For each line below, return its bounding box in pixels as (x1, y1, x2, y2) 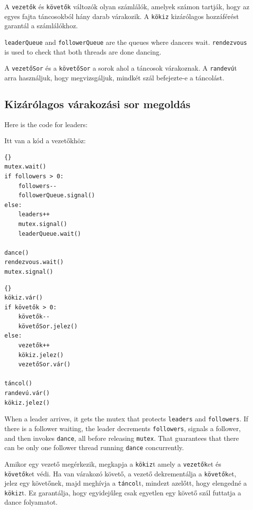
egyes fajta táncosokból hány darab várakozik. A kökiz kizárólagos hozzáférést (4, 11, 239, 21)
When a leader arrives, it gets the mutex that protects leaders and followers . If (4, 414, 249, 424)
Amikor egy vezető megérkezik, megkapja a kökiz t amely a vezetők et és (4, 458, 221, 469)
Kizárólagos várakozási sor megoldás (4, 96, 191, 111)
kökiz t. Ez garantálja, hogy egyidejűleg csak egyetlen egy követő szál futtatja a (4, 487, 241, 497)
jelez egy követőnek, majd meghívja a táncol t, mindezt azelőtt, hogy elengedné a (4, 478, 247, 488)
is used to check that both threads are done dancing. (4, 46, 162, 57)
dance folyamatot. (4, 497, 58, 507)
